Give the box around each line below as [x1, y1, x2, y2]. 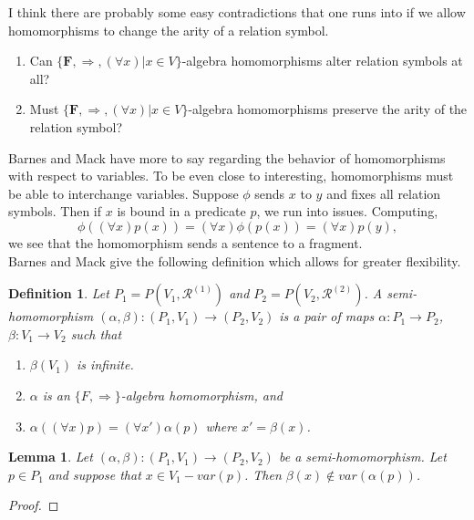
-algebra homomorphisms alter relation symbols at [181, 51, 463, 70]
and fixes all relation [326, 183, 441, 203]
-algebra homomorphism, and [120, 385, 283, 404]
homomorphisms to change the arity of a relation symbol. [8, 20, 329, 39]
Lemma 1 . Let [8, 447, 93, 466]
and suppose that [47, 464, 141, 484]
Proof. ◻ [8, 495, 59, 515]
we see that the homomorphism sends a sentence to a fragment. [8, 233, 363, 252]
